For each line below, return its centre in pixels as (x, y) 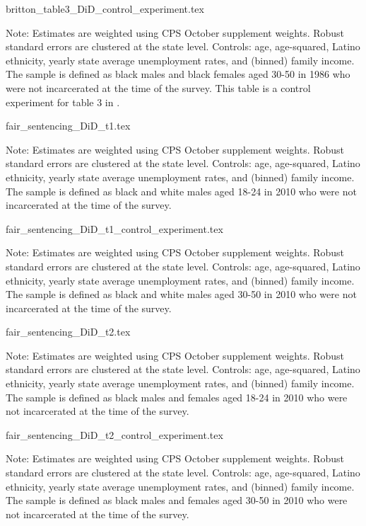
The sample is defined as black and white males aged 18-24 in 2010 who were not (181, 191)
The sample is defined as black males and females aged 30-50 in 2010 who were (177, 500)
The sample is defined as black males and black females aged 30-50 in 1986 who (178, 74)
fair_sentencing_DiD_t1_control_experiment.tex (114, 228)
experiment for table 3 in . (63, 102)
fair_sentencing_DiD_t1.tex (68, 126)
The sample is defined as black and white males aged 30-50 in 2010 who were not (181, 294)
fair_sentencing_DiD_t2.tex (68, 332)
